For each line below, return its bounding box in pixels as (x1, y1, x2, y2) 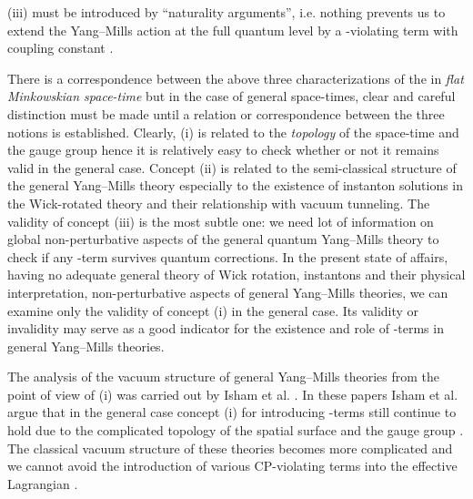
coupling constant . (7, 38, 114, 57)
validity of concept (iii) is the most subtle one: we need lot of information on (7, 211, 434, 230)
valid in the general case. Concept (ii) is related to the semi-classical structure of (7, 158, 457, 177)
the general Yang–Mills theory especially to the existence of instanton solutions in (7, 176, 464, 195)
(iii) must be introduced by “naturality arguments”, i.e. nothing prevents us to (7, 3, 446, 21)
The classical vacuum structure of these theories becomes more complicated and (7, 438, 453, 457)
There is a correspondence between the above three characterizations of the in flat (7, 68, 464, 87)
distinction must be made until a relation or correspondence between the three (7, 104, 445, 123)
